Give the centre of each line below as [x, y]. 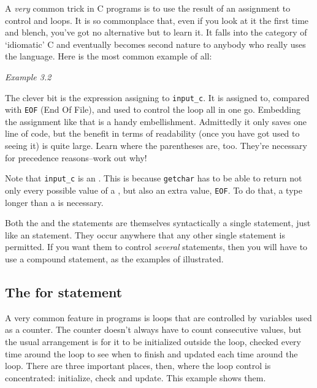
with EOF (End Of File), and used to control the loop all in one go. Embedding [153, 109]
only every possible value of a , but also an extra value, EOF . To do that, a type [154, 190]
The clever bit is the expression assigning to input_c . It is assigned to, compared [157, 97]
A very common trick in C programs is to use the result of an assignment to [148, 8]
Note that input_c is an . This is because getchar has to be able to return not [154, 178]
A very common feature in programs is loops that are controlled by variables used [158, 317]
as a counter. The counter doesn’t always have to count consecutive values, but [153, 329]
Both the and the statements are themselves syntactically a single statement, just [158, 223]
